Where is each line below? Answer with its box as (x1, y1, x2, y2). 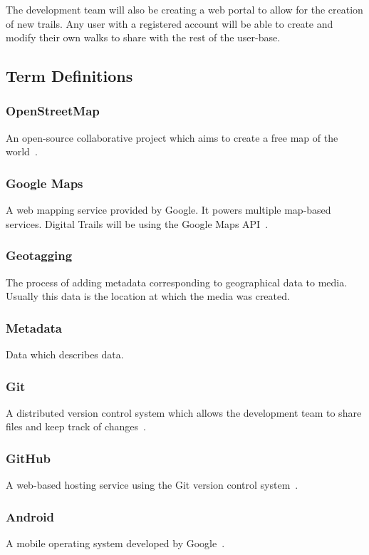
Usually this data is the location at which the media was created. (6, 289, 290, 304)
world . (6, 144, 38, 159)
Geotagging (6, 247, 73, 264)
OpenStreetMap (6, 102, 100, 120)
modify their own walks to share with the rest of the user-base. (6, 30, 281, 45)
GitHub (6, 449, 51, 467)
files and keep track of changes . (6, 419, 146, 434)
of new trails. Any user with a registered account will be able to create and (6, 16, 333, 31)
